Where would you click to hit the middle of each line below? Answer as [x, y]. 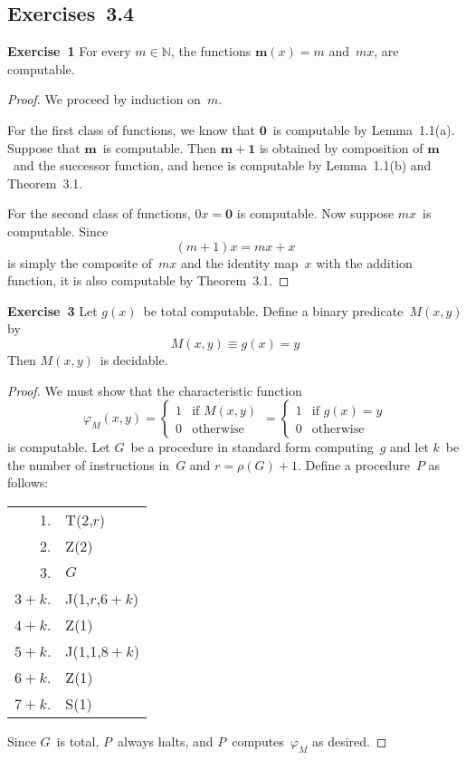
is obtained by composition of [341, 147]
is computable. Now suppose [315, 213]
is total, [78, 741]
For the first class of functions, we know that [131, 129]
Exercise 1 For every [69, 51]
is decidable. [134, 359]
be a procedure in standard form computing [252, 447]
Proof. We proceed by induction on [104, 99]
